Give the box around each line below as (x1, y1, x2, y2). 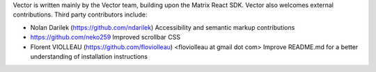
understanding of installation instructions (30, 52, 148, 60)
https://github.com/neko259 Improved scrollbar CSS (30, 33, 181, 42)
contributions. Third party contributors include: (13, 10, 148, 19)
